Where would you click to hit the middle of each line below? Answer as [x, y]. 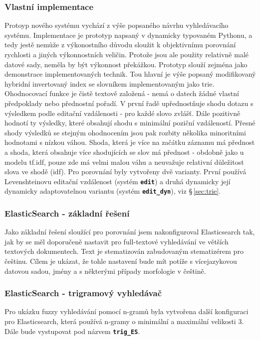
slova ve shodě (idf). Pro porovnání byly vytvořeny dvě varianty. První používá [126, 171]
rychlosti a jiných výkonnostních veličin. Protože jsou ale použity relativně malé [127, 54]
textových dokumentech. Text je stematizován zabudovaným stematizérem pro [124, 251]
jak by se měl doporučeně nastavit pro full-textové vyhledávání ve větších [117, 241]
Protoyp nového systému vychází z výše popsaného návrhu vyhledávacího [117, 25]
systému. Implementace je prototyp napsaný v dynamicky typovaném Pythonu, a [129, 35]
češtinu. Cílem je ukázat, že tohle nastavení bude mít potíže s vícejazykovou [121, 261]
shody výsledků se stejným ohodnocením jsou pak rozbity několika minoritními [125, 132]
